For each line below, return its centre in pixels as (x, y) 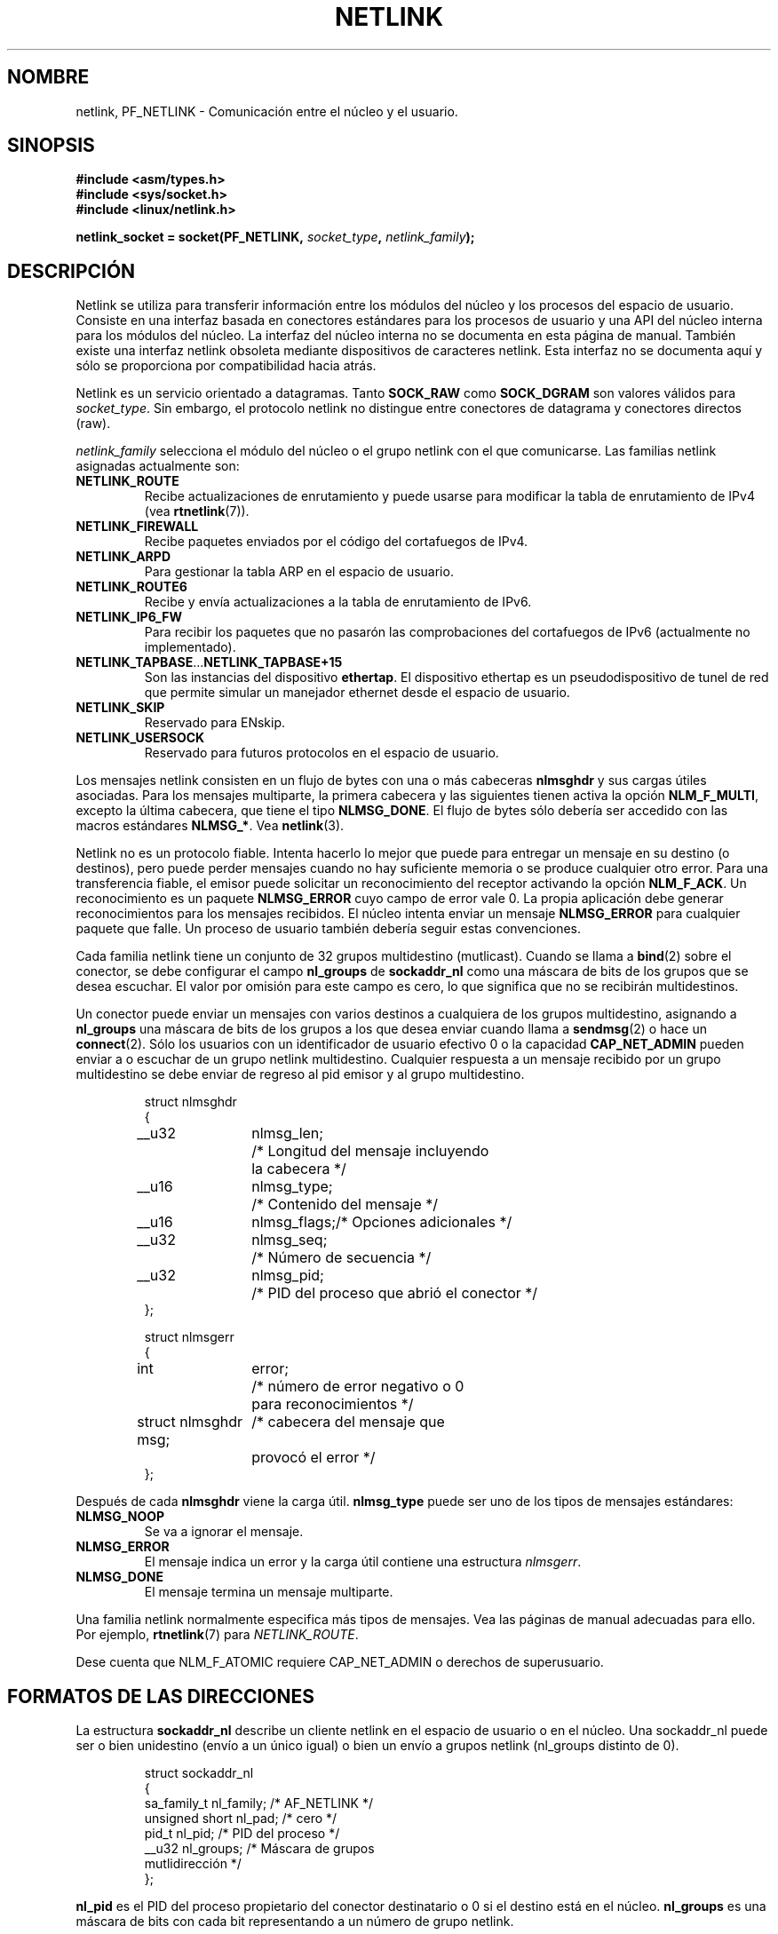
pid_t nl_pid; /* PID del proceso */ (242, 1834)
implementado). (190, 647)
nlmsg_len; (288, 1133)
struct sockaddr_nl (199, 1773)
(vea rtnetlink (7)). (197, 511)
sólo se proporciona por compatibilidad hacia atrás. (226, 366)
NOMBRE (48, 77)
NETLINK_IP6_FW (129, 617)
